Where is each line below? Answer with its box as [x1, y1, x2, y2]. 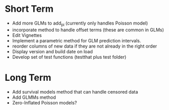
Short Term [5, 3, 54, 15]
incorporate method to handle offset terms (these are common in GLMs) [12, 27, 164, 33]
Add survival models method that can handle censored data [12, 89, 138, 95]
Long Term [5, 72, 52, 83]
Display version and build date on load [12, 48, 93, 54]
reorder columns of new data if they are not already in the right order [12, 43, 157, 49]
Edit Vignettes [12, 32, 42, 38]
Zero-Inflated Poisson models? [12, 99, 77, 105]
